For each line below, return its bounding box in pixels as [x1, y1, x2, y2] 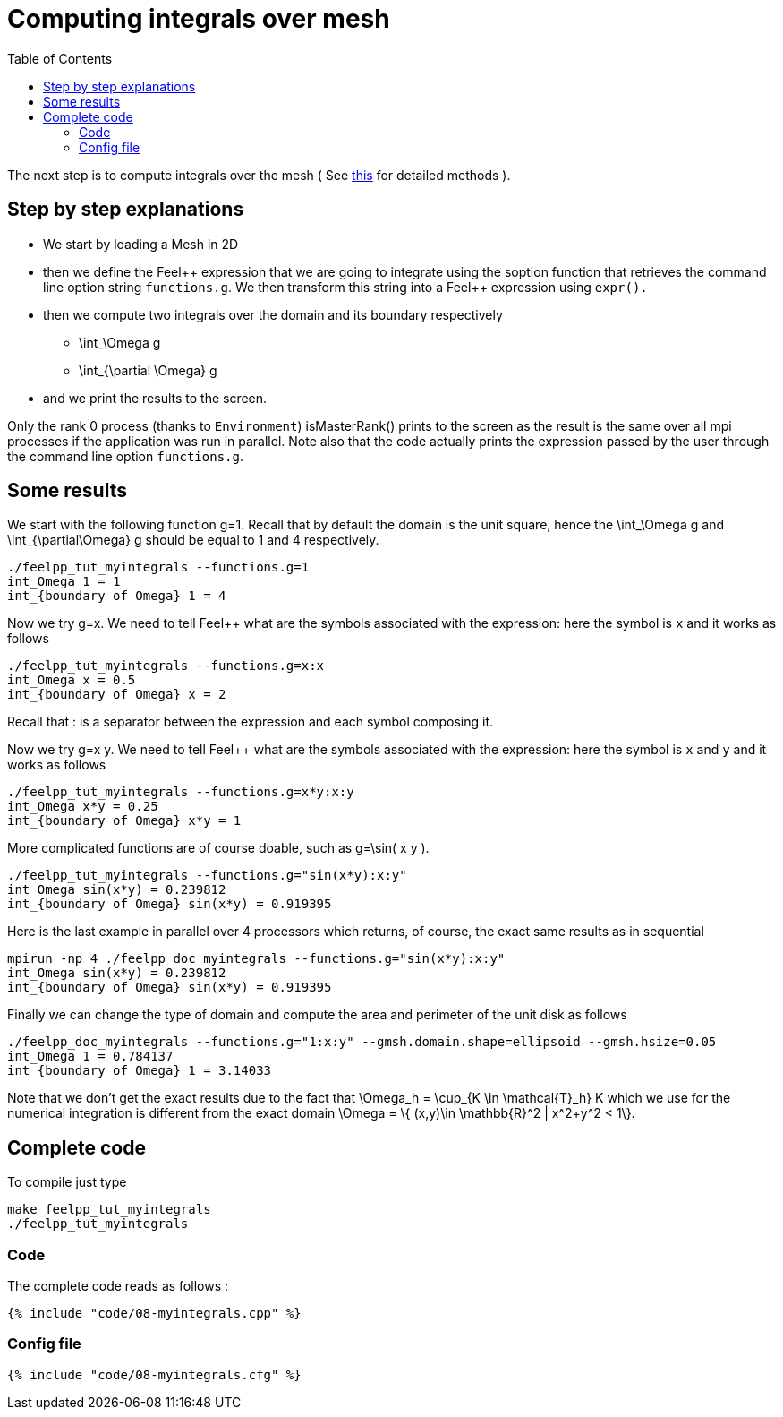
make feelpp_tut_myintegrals [7, 1202, 211, 1217]
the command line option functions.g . [7, 448, 243, 464]
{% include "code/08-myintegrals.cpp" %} [7, 1306, 302, 1321]
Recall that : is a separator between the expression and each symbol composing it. [7, 714, 493, 730]
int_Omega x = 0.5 [7, 673, 136, 688]
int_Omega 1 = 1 [7, 574, 121, 589]
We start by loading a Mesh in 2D [43, 236, 239, 252]
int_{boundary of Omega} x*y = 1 [7, 813, 242, 829]
